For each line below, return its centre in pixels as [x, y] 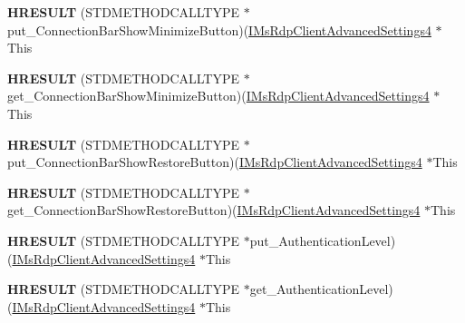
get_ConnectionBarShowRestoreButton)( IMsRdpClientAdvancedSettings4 [214, 210]
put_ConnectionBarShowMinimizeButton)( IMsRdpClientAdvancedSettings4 [219, 29]
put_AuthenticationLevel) [323, 240]
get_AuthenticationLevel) [321, 289]
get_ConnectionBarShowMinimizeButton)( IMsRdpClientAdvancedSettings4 [218, 96]
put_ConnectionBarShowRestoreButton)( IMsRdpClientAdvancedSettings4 [215, 162]
